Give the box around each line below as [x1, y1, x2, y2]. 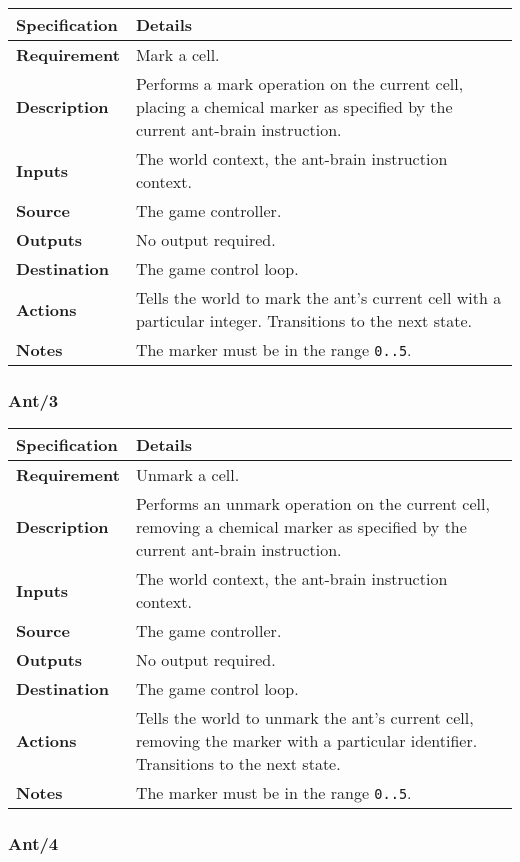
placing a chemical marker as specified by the [135, 95, 453, 118]
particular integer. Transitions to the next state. [135, 309, 472, 332]
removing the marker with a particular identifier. [135, 729, 478, 753]
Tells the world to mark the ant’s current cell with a [135, 286, 502, 309]
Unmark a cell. [135, 463, 240, 487]
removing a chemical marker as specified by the [135, 515, 467, 539]
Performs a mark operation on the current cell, [135, 72, 464, 95]
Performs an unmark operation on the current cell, [135, 492, 490, 516]
